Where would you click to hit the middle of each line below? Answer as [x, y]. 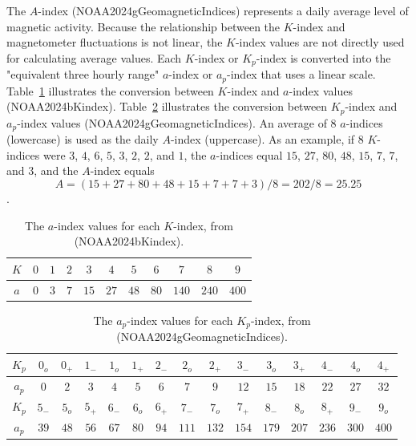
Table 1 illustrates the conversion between [110, 90]
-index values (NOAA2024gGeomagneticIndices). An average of [172, 122]
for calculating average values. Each [94, 57]
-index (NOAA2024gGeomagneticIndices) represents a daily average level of [223, 10]
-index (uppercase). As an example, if [263, 139]
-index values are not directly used [320, 42]
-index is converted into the [323, 57]
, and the [56, 170]
